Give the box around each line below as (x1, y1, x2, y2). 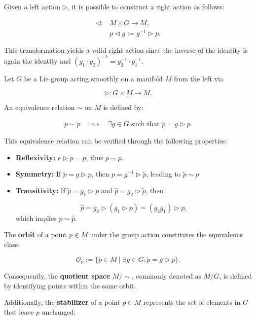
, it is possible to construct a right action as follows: (68, 1, 224, 11)
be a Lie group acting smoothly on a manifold (24, 73, 163, 83)
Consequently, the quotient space (4, 271, 110, 281)
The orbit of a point (4, 229, 67, 240)
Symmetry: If (15, 169, 61, 179)
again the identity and (4, 55, 71, 66)
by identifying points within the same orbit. (4, 280, 136, 290)
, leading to (146, 169, 181, 179)
